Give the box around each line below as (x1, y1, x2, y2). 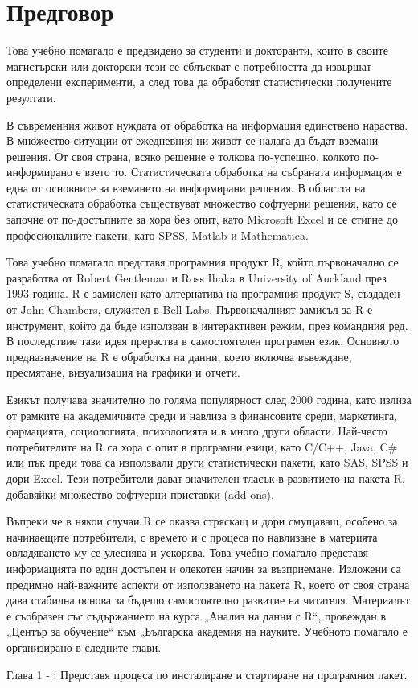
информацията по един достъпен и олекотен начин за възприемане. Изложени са (6, 559, 401, 576)
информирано (6, 163, 72, 180)
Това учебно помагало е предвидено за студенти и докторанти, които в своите (6, 42, 388, 59)
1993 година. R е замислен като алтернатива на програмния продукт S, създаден (6, 285, 400, 302)
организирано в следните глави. (6, 638, 162, 655)
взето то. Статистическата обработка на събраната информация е (84, 163, 402, 180)
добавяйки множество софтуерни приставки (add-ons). (6, 485, 274, 502)
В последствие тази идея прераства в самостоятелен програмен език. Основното (6, 332, 400, 349)
